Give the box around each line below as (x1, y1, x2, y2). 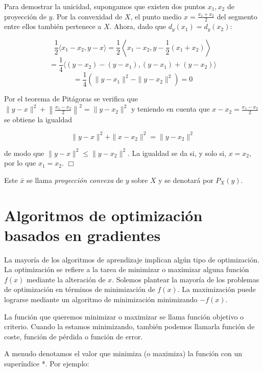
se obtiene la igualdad (4, 114, 73, 124)
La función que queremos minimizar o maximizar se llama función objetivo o (4, 311, 244, 322)
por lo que (4, 157, 36, 168)
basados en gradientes (4, 224, 161, 245)
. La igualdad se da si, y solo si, (127, 147, 226, 158)
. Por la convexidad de (52, 11, 123, 21)
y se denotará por (158, 174, 213, 185)
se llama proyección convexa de (27, 174, 124, 185)
